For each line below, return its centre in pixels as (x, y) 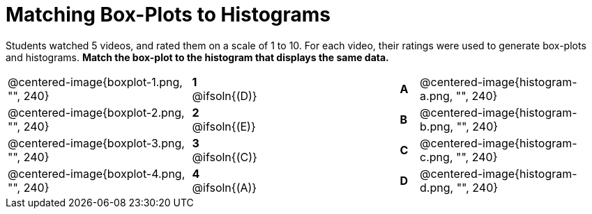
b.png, (437, 126)
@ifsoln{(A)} (225, 187)
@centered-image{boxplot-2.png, (96, 112)
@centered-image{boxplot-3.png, (96, 143)
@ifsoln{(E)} (224, 126)
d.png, (437, 187)
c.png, (437, 157)
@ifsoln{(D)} (225, 96)
